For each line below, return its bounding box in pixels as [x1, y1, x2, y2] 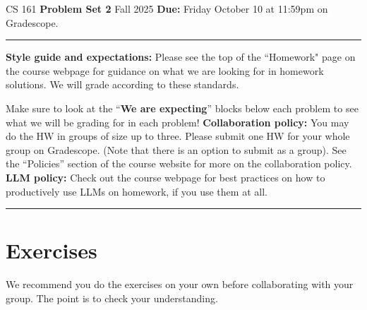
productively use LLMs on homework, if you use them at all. [6, 184, 267, 198]
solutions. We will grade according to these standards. [6, 77, 239, 92]
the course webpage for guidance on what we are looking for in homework [6, 63, 324, 78]
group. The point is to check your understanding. [6, 290, 218, 305]
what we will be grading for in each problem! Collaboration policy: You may [6, 114, 349, 129]
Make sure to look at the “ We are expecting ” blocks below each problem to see [6, 100, 359, 115]
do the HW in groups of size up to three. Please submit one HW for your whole [6, 129, 350, 143]
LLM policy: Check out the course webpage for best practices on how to [6, 169, 325, 184]
